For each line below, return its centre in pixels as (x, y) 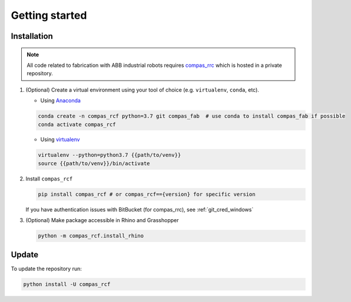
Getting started (49, 15)
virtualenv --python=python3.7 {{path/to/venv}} (110, 155)
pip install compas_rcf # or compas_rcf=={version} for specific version (147, 194)
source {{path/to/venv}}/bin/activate (94, 163)
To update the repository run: (46, 269)
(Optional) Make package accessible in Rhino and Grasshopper (102, 220)
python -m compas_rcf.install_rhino (91, 236)
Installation (32, 36)
